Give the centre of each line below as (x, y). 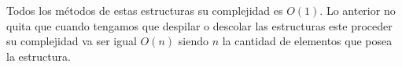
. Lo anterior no (358, 10)
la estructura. (39, 56)
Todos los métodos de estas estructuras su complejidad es (145, 10)
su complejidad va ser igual (72, 41)
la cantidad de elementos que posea (307, 41)
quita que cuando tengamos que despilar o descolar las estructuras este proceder (199, 25)
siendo (193, 41)
